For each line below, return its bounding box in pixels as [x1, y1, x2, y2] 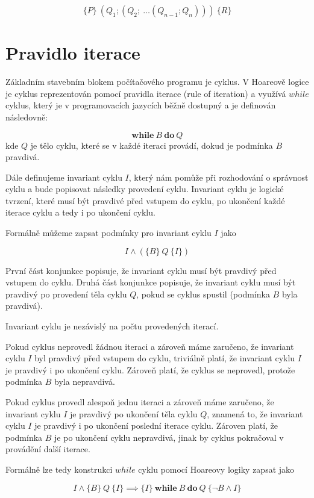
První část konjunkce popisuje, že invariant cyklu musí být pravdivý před [5, 264, 277, 276]
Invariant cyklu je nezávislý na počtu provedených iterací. [5, 320, 219, 332]
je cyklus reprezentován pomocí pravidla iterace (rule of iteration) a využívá [5, 87, 286, 99]
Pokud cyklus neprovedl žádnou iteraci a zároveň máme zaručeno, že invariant [5, 340, 294, 352]
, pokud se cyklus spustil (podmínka [136, 287, 270, 300]
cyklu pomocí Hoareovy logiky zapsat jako [138, 462, 295, 475]
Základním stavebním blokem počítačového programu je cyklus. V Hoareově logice [5, 75, 309, 88]
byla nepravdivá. [54, 375, 115, 388]
